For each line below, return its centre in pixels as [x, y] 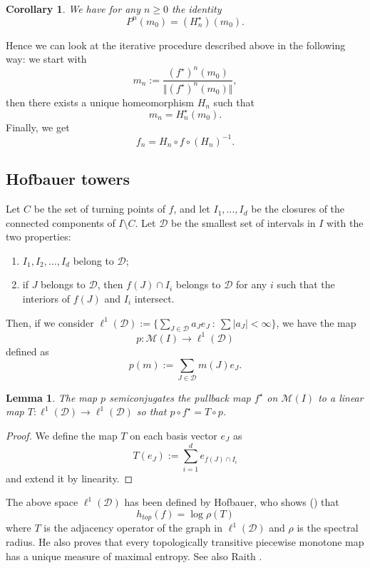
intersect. [154, 299]
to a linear [341, 397]
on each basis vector [174, 436]
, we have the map [316, 322]
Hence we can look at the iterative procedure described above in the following [176, 45]
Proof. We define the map [62, 436]
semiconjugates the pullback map [180, 397]
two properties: [38, 237]
